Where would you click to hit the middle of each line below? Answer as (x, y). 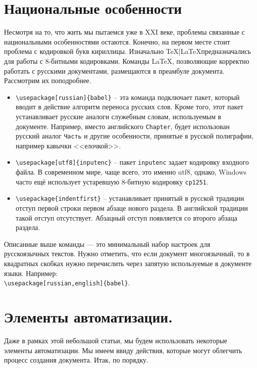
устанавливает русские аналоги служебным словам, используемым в (118, 116)
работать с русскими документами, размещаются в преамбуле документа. (114, 70)
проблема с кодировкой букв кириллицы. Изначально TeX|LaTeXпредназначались (128, 51)
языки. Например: (31, 273)
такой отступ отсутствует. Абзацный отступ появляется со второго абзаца (127, 217)
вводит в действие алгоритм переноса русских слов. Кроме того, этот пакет (129, 107)
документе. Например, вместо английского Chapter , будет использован (123, 126)
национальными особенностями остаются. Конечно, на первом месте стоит (117, 41)
